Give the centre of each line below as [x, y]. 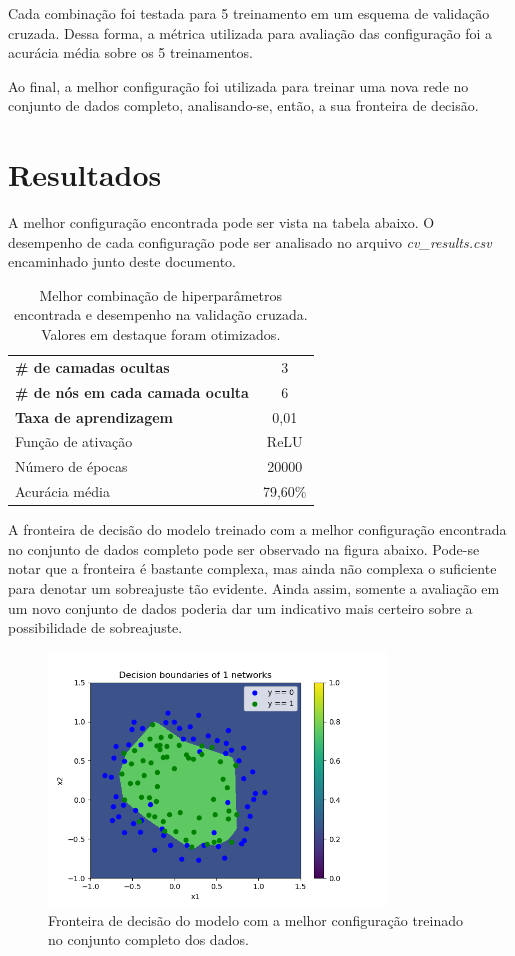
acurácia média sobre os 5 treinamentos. [130, 52]
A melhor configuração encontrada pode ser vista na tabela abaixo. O [221, 222]
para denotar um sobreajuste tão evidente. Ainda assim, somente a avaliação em [254, 588]
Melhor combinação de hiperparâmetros [161, 294]
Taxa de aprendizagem [94, 416]
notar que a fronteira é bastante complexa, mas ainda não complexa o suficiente [252, 568]
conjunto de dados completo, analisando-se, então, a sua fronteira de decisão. [243, 105]
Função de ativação [74, 441]
